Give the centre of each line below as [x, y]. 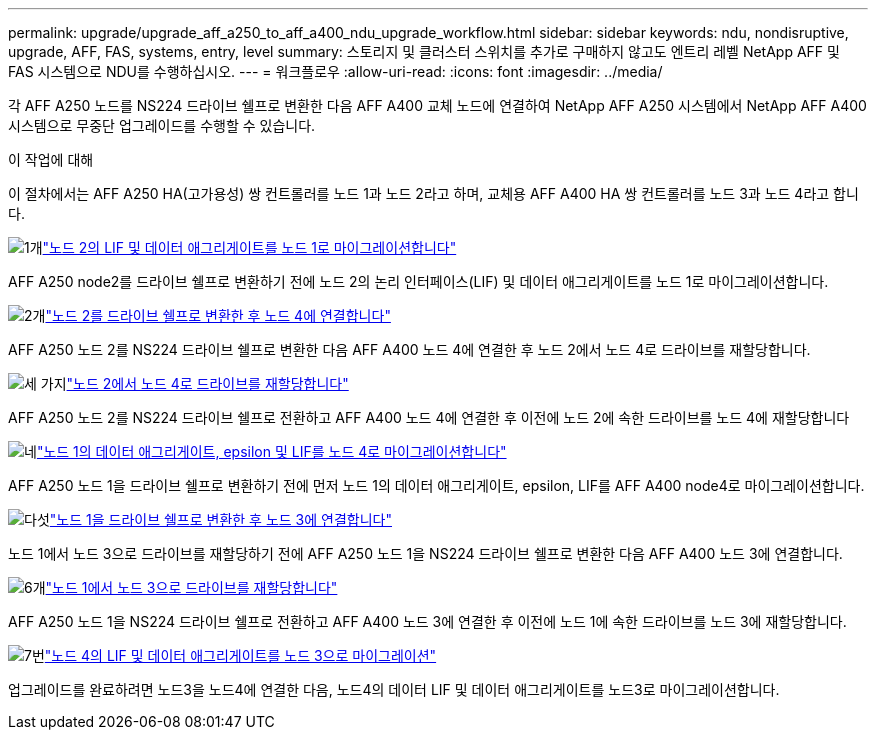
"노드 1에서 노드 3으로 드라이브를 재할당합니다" [191, 587]
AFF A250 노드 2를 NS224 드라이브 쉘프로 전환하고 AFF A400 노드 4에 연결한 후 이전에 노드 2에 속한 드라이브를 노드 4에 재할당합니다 [429, 417]
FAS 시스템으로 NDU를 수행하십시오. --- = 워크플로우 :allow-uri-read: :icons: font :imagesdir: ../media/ [335, 71]
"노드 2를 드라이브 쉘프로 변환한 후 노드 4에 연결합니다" [218, 315]
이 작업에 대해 [51, 159]
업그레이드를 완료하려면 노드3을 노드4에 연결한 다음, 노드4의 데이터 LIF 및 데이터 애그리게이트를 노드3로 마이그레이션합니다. [394, 689]
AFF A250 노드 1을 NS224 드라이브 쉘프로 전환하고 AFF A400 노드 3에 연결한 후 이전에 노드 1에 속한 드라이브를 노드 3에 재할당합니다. [427, 621]
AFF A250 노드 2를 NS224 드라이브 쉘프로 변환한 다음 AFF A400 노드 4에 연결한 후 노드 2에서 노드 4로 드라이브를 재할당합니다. [409, 349]
